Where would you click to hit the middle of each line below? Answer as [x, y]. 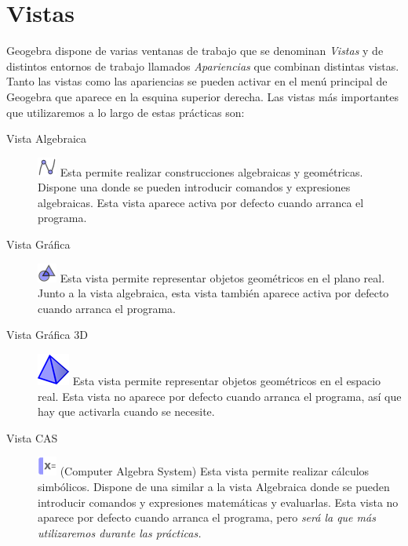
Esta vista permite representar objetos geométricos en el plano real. [222, 277]
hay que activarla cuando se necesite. [126, 411]
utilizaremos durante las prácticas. [120, 532]
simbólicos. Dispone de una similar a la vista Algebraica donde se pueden [214, 486]
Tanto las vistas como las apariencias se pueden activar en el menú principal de [197, 81]
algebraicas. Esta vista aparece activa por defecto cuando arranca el [201, 202]
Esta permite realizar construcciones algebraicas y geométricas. [211, 171]
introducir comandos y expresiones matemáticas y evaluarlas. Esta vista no [218, 502]
